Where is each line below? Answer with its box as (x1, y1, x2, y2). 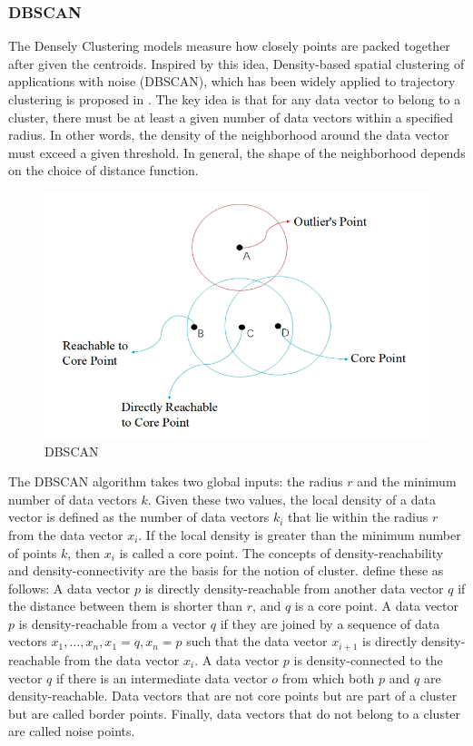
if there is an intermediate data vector (55, 668, 268, 687)
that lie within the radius (288, 507, 429, 526)
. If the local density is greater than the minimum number (138, 525, 461, 544)
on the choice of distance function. (8, 161, 199, 180)
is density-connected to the (293, 650, 443, 669)
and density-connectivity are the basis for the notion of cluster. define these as (8, 561, 444, 580)
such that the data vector (186, 632, 328, 651)
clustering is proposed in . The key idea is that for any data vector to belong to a (8, 90, 461, 108)
